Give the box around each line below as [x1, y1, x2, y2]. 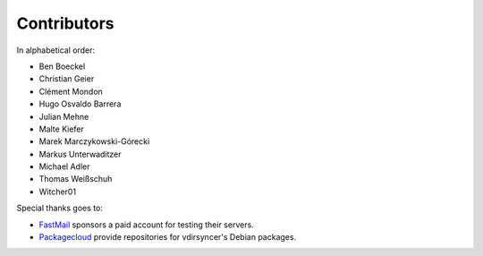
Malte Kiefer [38, 124, 85, 134]
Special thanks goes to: [16, 202, 103, 214]
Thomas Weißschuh [38, 174, 113, 184]
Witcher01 [38, 186, 76, 197]
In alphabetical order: [16, 45, 96, 55]
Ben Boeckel [38, 61, 86, 72]
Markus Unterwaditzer [38, 149, 122, 159]
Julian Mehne [38, 111, 89, 122]
